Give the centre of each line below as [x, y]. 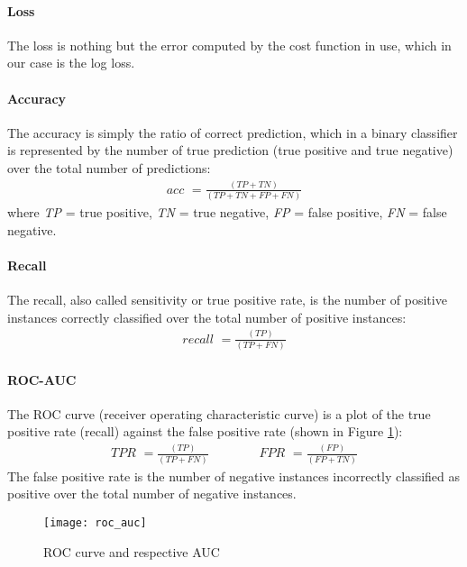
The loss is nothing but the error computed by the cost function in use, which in [229, 45]
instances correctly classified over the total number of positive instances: [207, 317]
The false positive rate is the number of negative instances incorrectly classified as [233, 476]
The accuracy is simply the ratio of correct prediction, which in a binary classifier [233, 132]
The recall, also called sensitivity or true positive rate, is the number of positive [227, 300]
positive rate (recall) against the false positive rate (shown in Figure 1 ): [205, 431]
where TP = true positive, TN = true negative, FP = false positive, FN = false [227, 212]
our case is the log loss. [71, 63]
